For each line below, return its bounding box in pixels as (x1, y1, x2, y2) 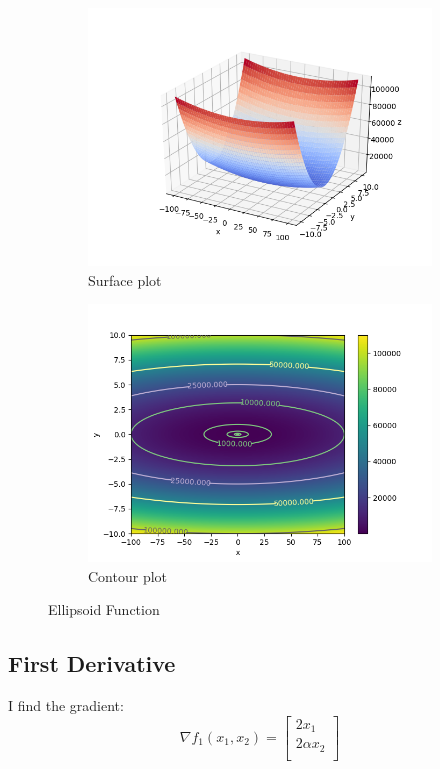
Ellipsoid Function (48, 599, 160, 620)
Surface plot (88, 269, 162, 290)
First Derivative (8, 648, 176, 679)
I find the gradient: (8, 695, 124, 716)
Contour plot (88, 565, 168, 586)
